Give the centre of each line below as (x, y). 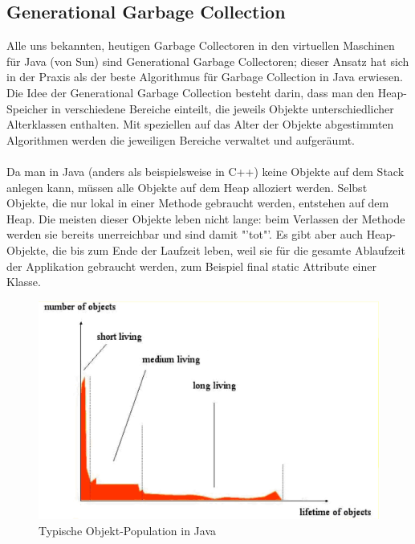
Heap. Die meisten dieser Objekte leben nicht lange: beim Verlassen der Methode (206, 218)
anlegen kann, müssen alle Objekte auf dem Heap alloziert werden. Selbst (187, 187)
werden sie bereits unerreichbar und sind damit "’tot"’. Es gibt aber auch (185, 234)
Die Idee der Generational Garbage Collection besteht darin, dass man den (191, 92)
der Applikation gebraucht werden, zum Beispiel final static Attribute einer (192, 266)
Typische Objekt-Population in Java (127, 530)
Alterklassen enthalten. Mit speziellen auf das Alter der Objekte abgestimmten (200, 124)
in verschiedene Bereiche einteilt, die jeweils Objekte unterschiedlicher (223, 108)
